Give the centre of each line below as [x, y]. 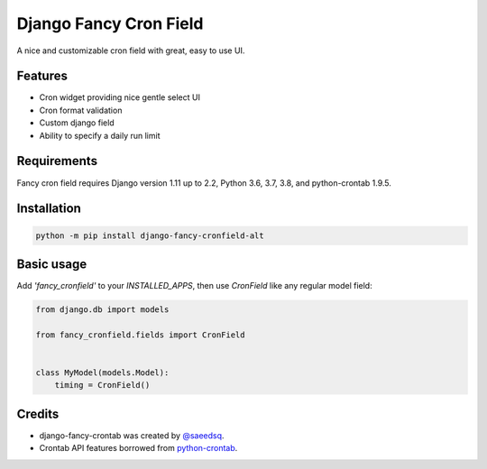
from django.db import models [102, 310]
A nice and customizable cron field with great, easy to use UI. [131, 51]
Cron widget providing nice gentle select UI [119, 97]
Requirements [57, 161]
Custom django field [77, 123]
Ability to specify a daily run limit [100, 135]
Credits [38, 414]
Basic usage [52, 264]
